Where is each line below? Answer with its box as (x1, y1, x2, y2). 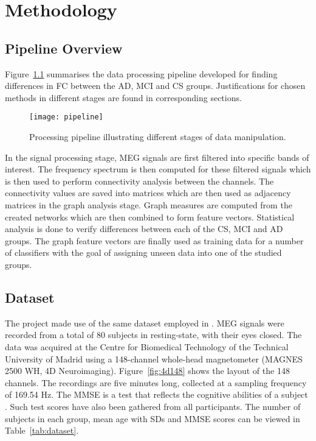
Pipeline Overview (5, 38, 123, 57)
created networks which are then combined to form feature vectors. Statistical (5, 210, 295, 223)
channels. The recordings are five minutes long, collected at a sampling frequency (5, 376, 307, 389)
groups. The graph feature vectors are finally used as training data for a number (5, 234, 304, 247)
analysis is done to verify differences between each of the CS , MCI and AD (5, 222, 283, 235)
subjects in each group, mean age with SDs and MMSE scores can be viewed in (5, 412, 300, 425)
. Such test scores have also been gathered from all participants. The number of (5, 400, 301, 412)
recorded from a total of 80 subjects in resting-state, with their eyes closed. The (5, 328, 302, 341)
